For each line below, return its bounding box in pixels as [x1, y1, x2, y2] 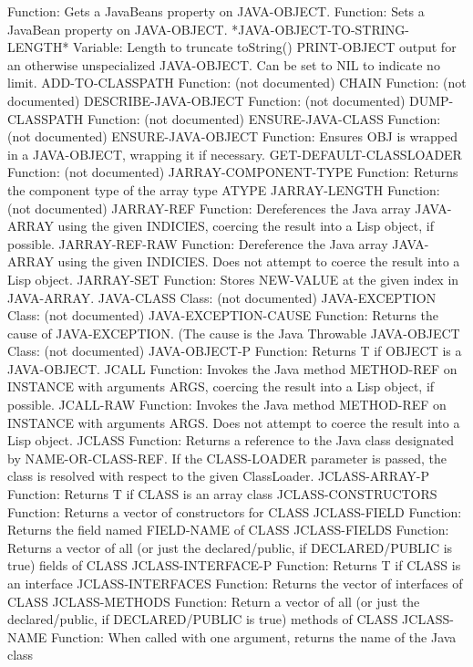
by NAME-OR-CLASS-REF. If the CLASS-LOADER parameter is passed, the [7, 448, 447, 467]
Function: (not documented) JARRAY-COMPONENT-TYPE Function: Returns [7, 162, 458, 182]
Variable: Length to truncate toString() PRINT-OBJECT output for [73, 37, 457, 57]
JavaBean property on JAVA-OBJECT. [7, 19, 228, 38]
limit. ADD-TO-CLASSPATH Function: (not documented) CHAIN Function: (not [7, 73, 467, 92]
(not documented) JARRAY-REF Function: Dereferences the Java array [7, 198, 411, 217]
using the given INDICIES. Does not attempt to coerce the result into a [57, 252, 460, 271]
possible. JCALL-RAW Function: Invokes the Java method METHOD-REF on [7, 395, 447, 414]
